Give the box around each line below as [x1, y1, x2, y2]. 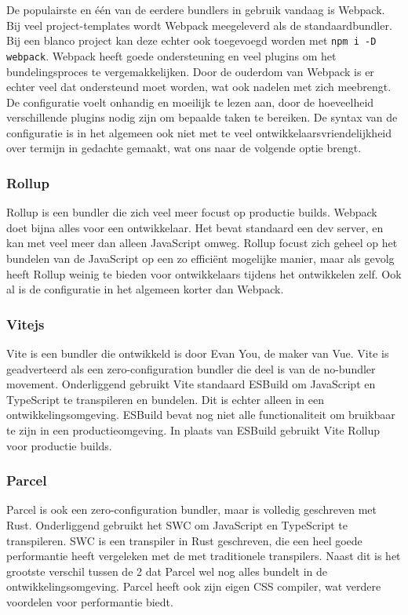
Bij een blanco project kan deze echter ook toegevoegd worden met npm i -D [6, 32, 377, 49]
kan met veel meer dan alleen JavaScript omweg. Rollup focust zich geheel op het [6, 235, 398, 251]
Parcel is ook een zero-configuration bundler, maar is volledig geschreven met [6, 501, 377, 518]
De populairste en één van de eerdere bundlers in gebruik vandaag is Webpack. [6, 2, 385, 17]
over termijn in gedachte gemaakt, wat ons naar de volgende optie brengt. [6, 140, 362, 156]
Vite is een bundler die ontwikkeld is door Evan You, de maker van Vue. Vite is [6, 345, 389, 362]
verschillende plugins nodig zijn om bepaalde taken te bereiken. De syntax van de [6, 109, 398, 126]
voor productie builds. [6, 437, 112, 453]
